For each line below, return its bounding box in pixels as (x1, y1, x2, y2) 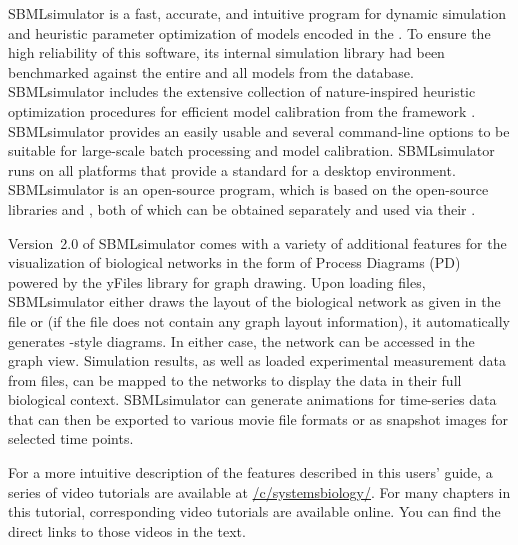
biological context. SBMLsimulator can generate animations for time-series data (8, 389, 497, 410)
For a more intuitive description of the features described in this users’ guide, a (8, 462, 493, 483)
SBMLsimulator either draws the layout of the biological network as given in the (8, 291, 501, 312)
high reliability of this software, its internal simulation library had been (8, 42, 445, 63)
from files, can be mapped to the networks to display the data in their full (8, 369, 462, 390)
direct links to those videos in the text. (8, 520, 246, 541)
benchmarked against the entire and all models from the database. (8, 61, 414, 82)
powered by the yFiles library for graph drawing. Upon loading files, (8, 271, 426, 292)
